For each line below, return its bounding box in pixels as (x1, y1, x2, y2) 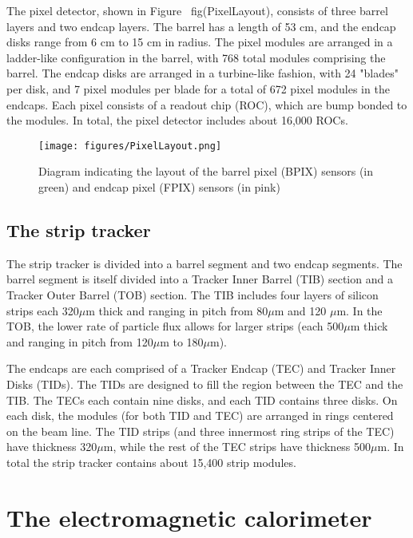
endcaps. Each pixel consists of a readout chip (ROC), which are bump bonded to (6, 96, 407, 113)
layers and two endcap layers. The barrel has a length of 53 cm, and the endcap (6, 18, 396, 34)
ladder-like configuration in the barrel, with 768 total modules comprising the (6, 49, 386, 65)
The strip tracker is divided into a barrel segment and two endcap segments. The (6, 255, 403, 271)
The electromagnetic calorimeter (6, 500, 372, 533)
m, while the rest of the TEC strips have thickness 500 (103, 438, 371, 455)
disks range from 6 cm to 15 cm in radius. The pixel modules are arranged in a (6, 34, 393, 50)
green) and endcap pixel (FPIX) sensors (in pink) (38, 179, 280, 195)
